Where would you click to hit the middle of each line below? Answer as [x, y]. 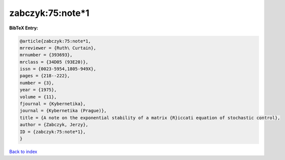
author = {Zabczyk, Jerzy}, [54, 125]
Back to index [23, 152]
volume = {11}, [38, 97]
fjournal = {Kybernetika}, [53, 104]
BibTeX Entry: [24, 28]
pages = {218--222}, [45, 76]
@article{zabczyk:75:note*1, [55, 41]
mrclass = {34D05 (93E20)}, [54, 62]
